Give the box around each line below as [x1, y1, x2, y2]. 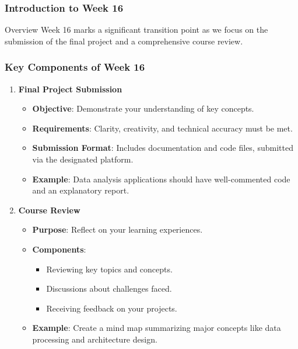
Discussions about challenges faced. [46, 282, 172, 295]
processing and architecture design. [32, 333, 157, 345]
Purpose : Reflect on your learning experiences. [32, 223, 203, 236]
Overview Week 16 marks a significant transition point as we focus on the [5, 23, 268, 36]
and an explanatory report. [32, 184, 129, 196]
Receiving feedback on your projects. [46, 302, 177, 314]
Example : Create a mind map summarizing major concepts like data [32, 322, 281, 334]
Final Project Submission [18, 82, 122, 95]
